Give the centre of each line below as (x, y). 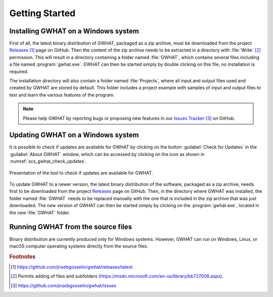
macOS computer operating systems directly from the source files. (79, 246)
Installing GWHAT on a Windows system (74, 31)
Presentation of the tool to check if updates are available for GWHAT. (81, 173)
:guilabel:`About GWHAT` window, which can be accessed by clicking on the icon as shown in (107, 154)
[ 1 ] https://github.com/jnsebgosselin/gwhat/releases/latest (72, 267)
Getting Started (42, 13)
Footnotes (22, 257)
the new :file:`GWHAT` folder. (40, 213)
